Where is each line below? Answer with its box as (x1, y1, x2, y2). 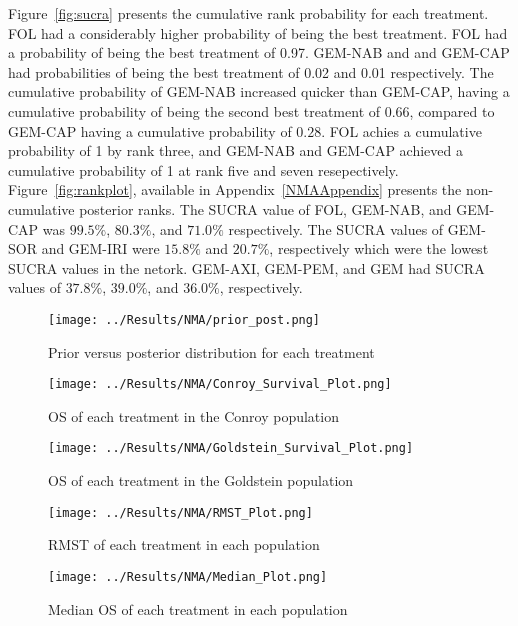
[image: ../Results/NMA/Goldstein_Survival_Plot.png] (48, 441, 414, 456)
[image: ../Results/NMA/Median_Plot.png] (48, 569, 328, 584)
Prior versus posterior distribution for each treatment (48, 341, 375, 362)
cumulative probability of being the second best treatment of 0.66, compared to (8, 100, 495, 121)
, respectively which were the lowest (269, 238, 489, 259)
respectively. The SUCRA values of (228, 218, 444, 239)
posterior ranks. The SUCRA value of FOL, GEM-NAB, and (79, 198, 452, 219)
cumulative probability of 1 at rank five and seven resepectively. (8, 159, 399, 180)
